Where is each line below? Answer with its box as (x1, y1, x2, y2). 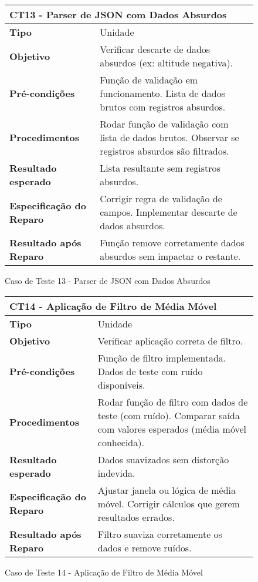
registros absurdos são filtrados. (100, 144, 229, 158)
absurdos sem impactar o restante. (100, 249, 241, 263)
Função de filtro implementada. (97, 350, 226, 364)
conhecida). (97, 435, 144, 449)
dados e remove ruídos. (97, 540, 192, 554)
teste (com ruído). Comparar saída (97, 408, 240, 422)
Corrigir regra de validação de (100, 192, 222, 205)
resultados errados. (97, 510, 175, 524)
